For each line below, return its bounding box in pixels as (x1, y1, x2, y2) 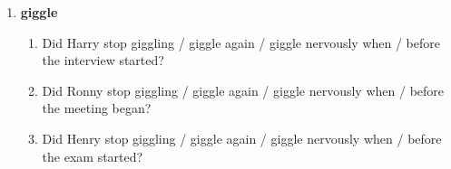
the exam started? (42, 146, 143, 165)
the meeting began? (42, 99, 152, 117)
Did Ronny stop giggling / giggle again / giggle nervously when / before (42, 80, 445, 99)
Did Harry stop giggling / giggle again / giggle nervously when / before (42, 33, 441, 52)
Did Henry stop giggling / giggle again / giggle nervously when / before (42, 128, 442, 147)
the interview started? (42, 51, 164, 70)
